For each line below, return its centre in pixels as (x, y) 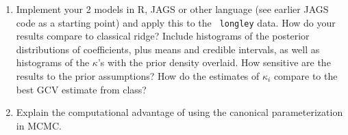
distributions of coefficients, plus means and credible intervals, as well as (168, 49)
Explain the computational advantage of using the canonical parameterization (179, 112)
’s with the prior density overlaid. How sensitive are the (214, 62)
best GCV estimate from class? (81, 89)
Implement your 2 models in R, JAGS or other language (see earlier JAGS (172, 9)
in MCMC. (39, 125)
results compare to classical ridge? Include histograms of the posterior (163, 36)
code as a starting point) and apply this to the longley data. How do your (176, 22)
